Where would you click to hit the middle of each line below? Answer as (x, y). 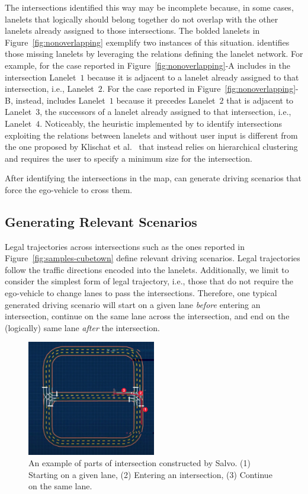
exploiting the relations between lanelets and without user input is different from (151, 135)
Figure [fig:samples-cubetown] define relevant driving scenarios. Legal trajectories (153, 258)
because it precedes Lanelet (166, 100)
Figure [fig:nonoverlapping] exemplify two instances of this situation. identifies (147, 42)
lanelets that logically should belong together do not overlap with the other (142, 19)
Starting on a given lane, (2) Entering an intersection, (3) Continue (150, 474)
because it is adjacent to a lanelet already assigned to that (193, 77)
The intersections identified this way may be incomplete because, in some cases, (149, 7)
